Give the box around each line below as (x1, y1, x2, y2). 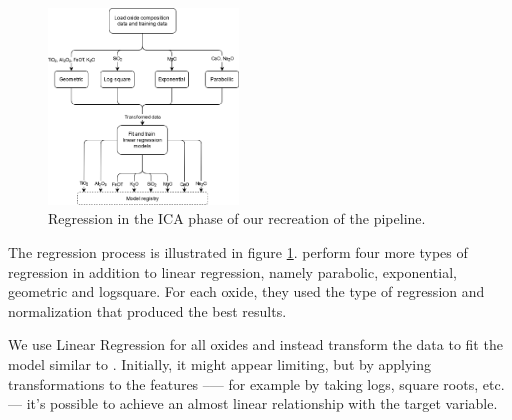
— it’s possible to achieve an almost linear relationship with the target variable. (8, 393, 498, 414)
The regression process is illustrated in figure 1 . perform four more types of (8, 242, 468, 263)
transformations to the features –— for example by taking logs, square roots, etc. (8, 373, 505, 394)
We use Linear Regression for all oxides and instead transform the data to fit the (8, 334, 503, 355)
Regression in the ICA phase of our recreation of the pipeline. (48, 208, 426, 229)
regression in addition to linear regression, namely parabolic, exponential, (8, 261, 457, 282)
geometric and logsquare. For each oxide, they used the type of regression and (8, 281, 485, 302)
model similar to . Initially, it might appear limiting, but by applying (8, 354, 431, 374)
